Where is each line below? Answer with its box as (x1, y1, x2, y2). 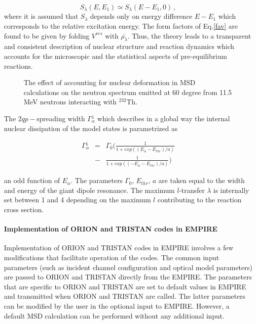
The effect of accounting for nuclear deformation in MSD (24, 77, 195, 88)
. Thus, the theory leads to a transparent (127, 30, 252, 41)
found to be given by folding (4, 30, 90, 41)
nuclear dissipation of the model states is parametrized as (4, 123, 178, 133)
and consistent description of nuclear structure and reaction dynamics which (4, 41, 234, 51)
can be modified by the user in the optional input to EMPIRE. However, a (4, 300, 230, 311)
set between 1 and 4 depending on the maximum (4, 194, 151, 205)
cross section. (4, 204, 44, 214)
